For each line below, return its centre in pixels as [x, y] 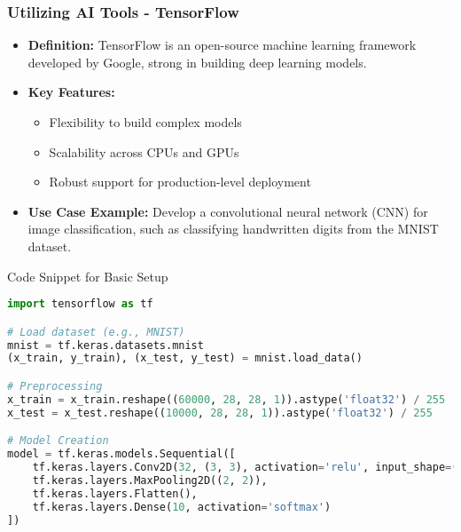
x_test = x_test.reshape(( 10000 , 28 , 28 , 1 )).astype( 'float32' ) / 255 [220, 413]
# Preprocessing [55, 386]
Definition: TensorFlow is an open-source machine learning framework [222, 45]
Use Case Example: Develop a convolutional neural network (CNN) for [228, 211]
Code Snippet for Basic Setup [88, 276]
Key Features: [71, 92]
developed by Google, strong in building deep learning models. [197, 62]
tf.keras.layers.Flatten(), [115, 493]
